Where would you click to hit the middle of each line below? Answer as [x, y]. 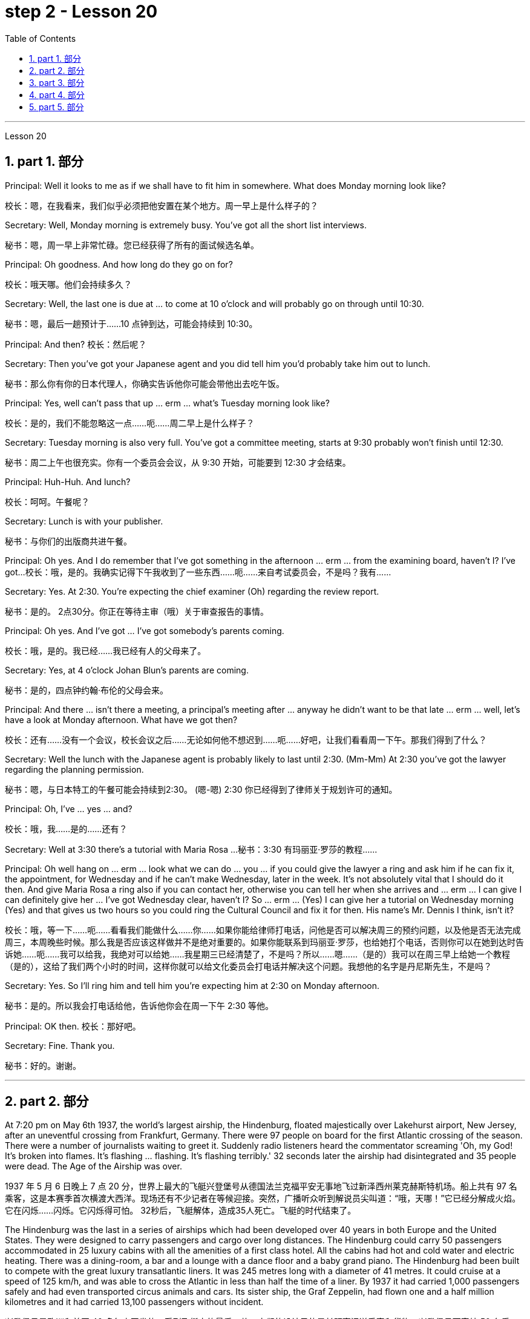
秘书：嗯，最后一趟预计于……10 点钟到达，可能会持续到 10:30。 [131, 323]
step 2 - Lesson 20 [81, 12]
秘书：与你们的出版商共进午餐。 [68, 541]
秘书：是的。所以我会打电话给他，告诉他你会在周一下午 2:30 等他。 [139, 1005]
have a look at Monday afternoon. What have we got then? [121, 719]
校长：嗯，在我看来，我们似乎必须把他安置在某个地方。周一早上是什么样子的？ [162, 205]
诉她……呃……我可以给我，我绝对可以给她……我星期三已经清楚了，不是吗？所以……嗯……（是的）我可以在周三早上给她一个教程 [257, 954]
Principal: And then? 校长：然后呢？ [76, 344]
